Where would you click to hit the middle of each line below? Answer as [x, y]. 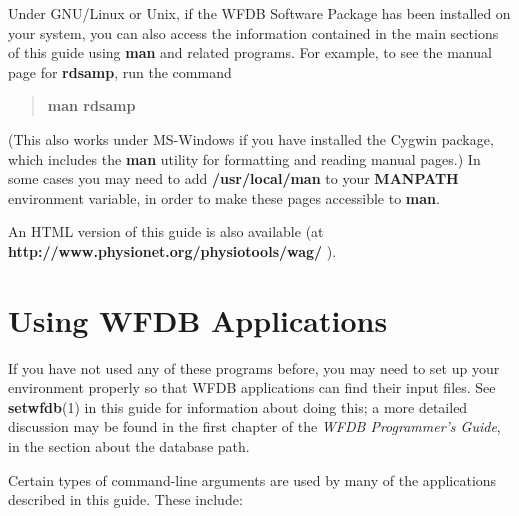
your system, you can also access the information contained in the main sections [253, 32]
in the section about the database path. [129, 446]
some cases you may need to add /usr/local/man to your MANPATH [233, 178]
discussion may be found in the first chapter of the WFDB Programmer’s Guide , [254, 426]
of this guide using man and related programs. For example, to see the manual [250, 52]
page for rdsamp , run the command [120, 71]
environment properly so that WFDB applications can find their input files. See [252, 387]
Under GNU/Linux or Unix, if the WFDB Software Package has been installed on [259, 13]
